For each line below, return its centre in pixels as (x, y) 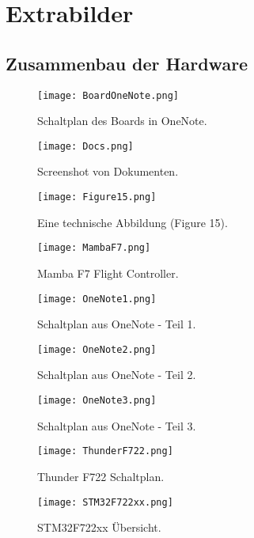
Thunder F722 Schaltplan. (101, 476)
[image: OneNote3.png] (97, 401)
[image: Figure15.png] (97, 197)
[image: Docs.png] (85, 146)
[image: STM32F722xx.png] (105, 502)
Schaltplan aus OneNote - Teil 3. (117, 425)
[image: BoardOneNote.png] (108, 95)
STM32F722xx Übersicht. (99, 527)
